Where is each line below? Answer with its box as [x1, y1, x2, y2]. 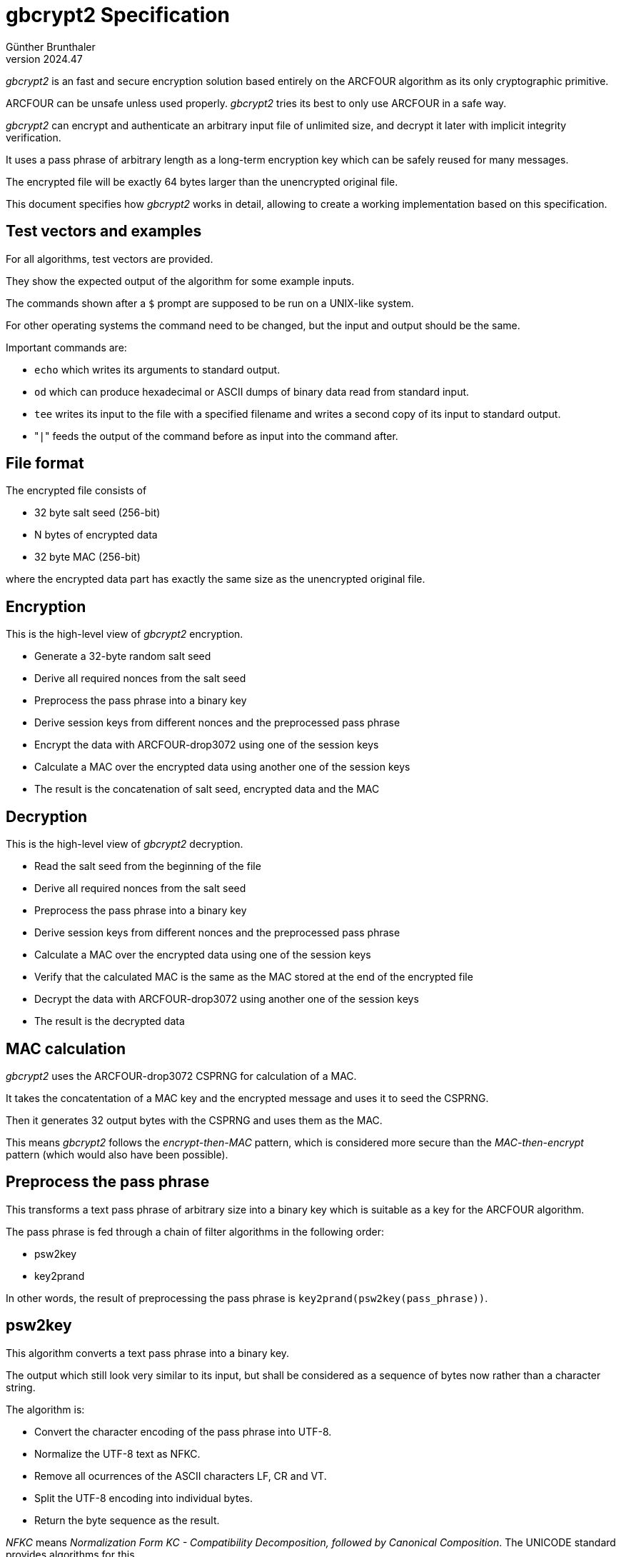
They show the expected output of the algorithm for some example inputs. [6, 274, 355, 287]
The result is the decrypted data [34, 1015, 185, 1028]
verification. [6, 131, 61, 144]
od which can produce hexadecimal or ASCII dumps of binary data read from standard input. [34, 385, 470, 398]
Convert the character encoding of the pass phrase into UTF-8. [34, 1425, 332, 1438]
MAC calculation [6, 1039, 126, 1058]
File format [6, 454, 84, 473]
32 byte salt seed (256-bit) [34, 506, 161, 519]
